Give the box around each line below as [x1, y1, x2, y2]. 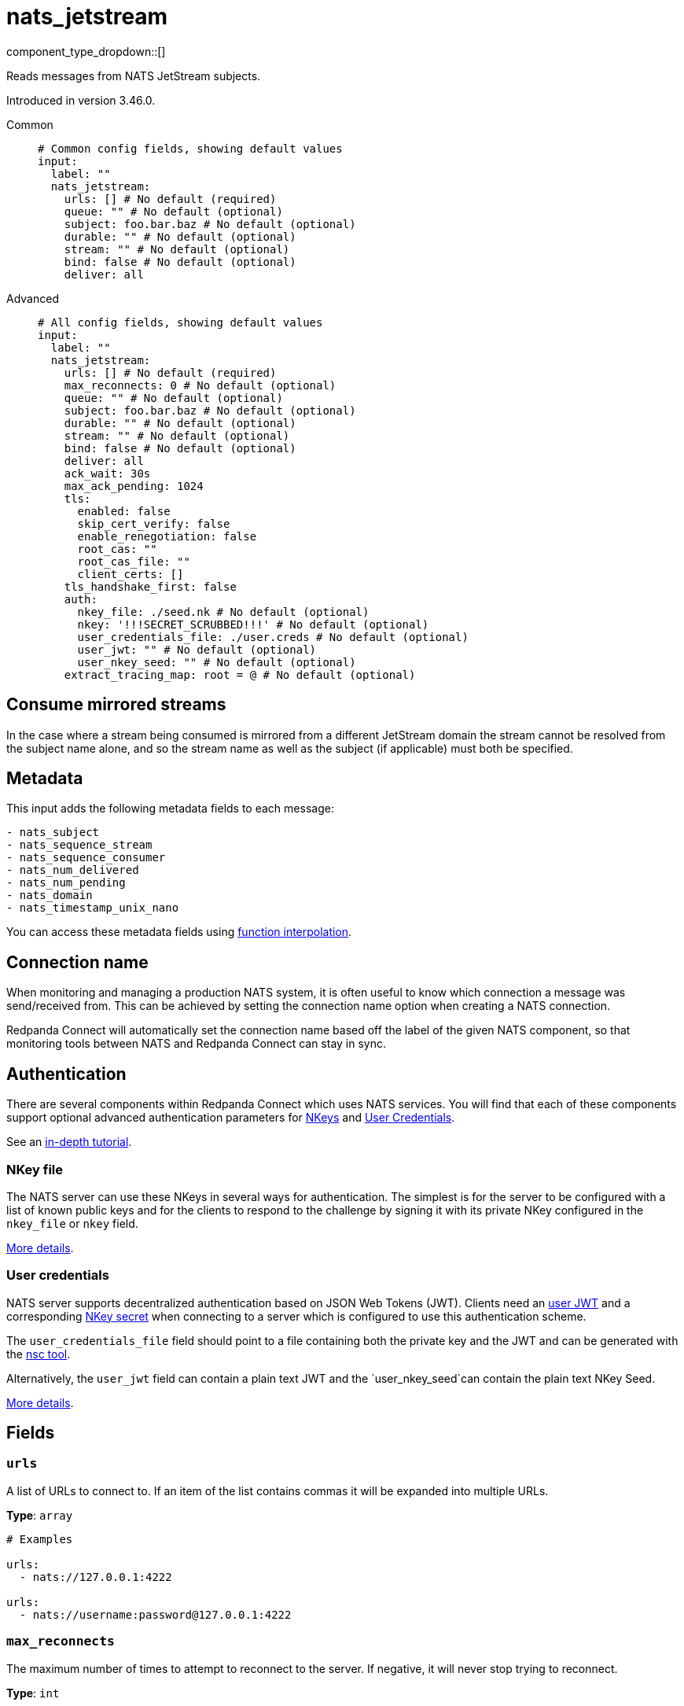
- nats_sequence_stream [6, 838, 153, 852]
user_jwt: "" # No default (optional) [77, 643, 317, 656]
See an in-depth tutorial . [6, 1135, 132, 1149]
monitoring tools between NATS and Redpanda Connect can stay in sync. [6, 1037, 387, 1051]
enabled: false [77, 504, 171, 518]
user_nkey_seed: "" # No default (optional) [77, 655, 356, 669]
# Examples [6, 1532, 73, 1546]
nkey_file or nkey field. [6, 1216, 138, 1230]
